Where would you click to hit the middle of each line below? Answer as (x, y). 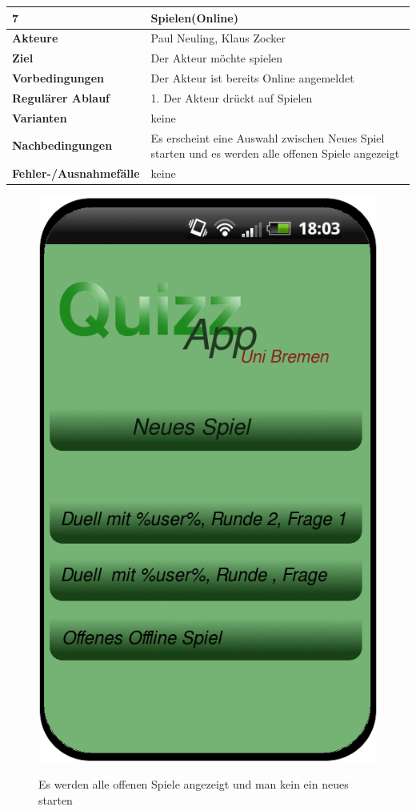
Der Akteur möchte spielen (217, 58)
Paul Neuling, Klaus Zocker (218, 38)
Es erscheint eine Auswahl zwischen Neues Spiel (268, 137)
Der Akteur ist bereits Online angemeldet (252, 78)
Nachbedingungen (62, 145)
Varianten (40, 117)
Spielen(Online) (194, 17)
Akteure (35, 38)
